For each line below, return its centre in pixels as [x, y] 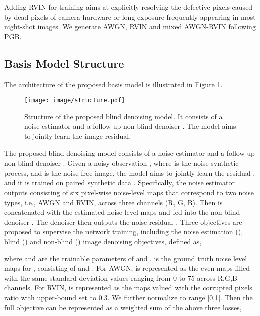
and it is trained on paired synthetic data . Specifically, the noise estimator [119, 182]
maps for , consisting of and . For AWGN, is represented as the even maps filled [127, 268]
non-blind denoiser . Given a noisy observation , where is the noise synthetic [121, 163]
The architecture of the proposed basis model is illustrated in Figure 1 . [113, 84]
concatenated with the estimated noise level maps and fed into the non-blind [122, 212]
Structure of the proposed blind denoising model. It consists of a [123, 116]
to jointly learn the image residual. [78, 136]
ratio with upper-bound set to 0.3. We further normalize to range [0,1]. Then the [128, 297]
